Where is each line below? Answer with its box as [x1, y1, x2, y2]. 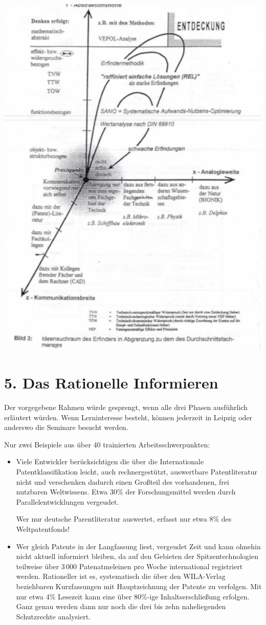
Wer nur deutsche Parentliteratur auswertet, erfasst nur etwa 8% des [16, 513, 232, 524]
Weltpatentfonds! [16, 524, 70, 534]
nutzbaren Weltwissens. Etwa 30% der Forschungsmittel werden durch [16, 486, 236, 497]
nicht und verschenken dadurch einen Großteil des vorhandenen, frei [16, 476, 230, 487]
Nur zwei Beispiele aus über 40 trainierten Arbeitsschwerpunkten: [4, 439, 210, 449]
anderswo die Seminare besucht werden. [4, 422, 128, 433]
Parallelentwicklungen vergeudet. [16, 496, 119, 507]
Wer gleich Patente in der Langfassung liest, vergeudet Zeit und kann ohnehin [16, 541, 261, 551]
